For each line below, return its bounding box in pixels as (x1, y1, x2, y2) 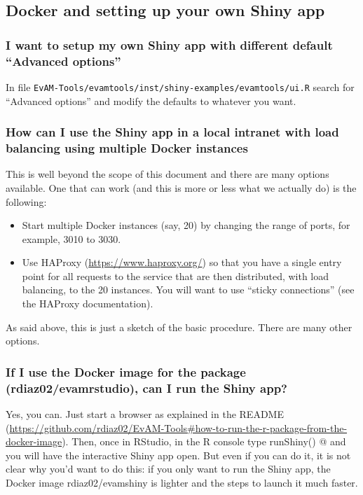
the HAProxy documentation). (22, 296, 153, 311)
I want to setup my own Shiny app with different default (6, 36, 333, 53)
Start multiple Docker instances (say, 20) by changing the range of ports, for (22, 218, 350, 232)
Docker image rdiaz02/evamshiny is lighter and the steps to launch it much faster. (6, 475, 358, 489)
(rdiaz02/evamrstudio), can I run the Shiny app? (6, 379, 287, 396)
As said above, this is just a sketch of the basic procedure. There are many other (6, 319, 352, 334)
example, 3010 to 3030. (22, 231, 121, 246)
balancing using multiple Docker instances (6, 139, 248, 157)
